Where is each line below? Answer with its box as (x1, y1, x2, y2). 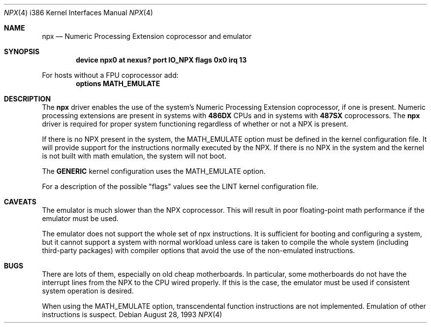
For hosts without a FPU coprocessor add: (42, 71, 179, 79)
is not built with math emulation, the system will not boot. (42, 152, 226, 160)
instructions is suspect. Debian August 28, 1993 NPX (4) (42, 310, 222, 319)
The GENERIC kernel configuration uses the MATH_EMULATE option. (42, 167, 266, 175)
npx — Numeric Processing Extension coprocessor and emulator (42, 32, 252, 40)
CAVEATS (4, 197, 36, 206)
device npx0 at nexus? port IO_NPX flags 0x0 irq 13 (76, 56, 247, 64)
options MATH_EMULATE (76, 79, 160, 88)
